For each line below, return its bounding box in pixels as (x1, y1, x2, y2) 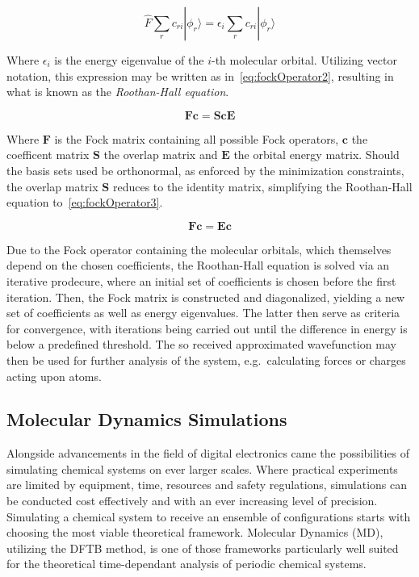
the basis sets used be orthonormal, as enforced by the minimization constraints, (6, 161, 404, 178)
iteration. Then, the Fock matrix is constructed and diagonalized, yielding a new (6, 288, 405, 305)
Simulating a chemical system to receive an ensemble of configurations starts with (6, 508, 411, 525)
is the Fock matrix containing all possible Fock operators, (54, 130, 339, 147)
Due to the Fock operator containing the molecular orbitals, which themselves (6, 240, 392, 257)
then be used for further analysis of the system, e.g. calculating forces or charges (6, 351, 406, 368)
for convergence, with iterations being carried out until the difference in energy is (6, 320, 408, 337)
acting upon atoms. (6, 367, 102, 384)
